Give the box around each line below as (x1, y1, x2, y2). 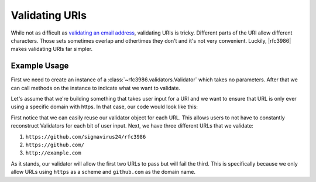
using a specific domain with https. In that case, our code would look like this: (11, 103, 198, 111)
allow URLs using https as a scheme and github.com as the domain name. (11, 169, 196, 176)
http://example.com (25, 150, 81, 156)
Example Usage (11, 61, 69, 71)
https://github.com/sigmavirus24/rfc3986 (25, 133, 146, 140)
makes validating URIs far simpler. (11, 46, 93, 53)
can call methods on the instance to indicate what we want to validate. (11, 84, 181, 91)
